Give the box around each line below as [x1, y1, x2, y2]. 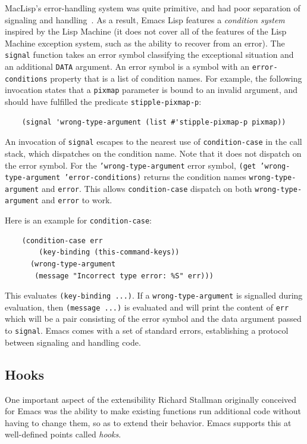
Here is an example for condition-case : [5, 214, 152, 226]
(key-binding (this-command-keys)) [39, 248, 180, 257]
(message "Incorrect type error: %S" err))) [35, 271, 214, 280]
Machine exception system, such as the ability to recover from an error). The [5, 36, 285, 49]
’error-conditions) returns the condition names [64, 170, 246, 183]
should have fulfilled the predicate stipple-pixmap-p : [5, 95, 202, 107]
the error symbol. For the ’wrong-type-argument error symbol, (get [5, 159, 256, 171]
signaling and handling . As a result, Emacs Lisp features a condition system [5, 13, 285, 26]
